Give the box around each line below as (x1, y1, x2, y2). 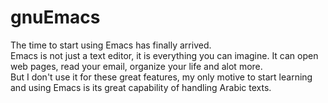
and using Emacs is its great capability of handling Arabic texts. (10, 81, 272, 93)
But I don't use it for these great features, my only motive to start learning (10, 71, 313, 83)
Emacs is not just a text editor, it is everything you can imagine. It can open (10, 49, 319, 61)
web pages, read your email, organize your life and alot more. (10, 60, 263, 72)
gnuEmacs (10, 6, 101, 29)
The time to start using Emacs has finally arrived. (10, 39, 212, 51)
